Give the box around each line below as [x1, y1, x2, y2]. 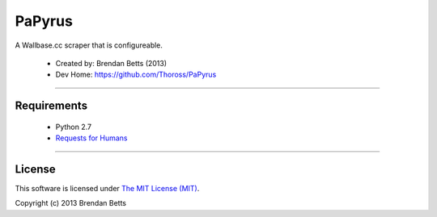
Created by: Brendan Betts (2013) [55, 58, 168, 68]
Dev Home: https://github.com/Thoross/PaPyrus [55, 69, 217, 80]
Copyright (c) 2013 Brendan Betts [15, 198, 127, 208]
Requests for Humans [55, 133, 128, 143]
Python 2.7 [55, 122, 92, 131]
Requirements [15, 99, 88, 113]
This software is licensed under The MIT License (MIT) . [15, 184, 200, 194]
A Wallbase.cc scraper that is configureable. [15, 40, 163, 50]
